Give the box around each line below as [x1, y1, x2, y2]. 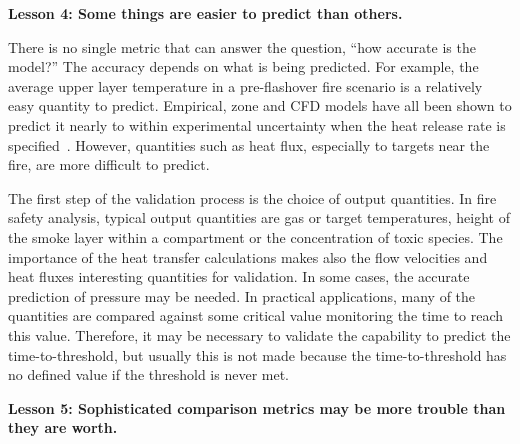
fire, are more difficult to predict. [8, 154, 210, 175]
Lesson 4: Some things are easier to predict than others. [8, 3, 403, 23]
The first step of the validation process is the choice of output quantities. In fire [8, 187, 497, 208]
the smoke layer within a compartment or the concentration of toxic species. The [8, 226, 503, 247]
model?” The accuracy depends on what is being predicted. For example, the [8, 56, 479, 77]
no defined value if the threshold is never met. [8, 364, 290, 385]
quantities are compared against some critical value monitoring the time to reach [8, 305, 504, 326]
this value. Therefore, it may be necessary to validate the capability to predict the [8, 324, 511, 345]
